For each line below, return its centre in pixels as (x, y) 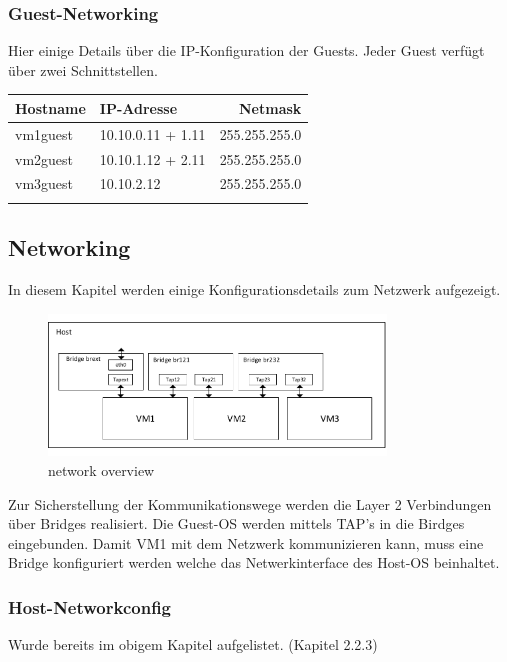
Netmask (270, 107)
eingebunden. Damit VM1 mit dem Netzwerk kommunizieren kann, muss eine (246, 542)
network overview (101, 470)
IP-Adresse (138, 107)
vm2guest (44, 158)
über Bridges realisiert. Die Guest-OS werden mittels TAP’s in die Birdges (236, 523)
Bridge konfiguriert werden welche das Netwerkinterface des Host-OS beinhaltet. (254, 562)
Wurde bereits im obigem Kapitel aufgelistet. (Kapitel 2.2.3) (193, 644)
